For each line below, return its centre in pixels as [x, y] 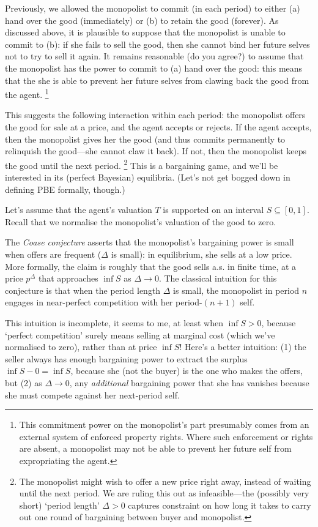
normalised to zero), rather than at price [81, 347]
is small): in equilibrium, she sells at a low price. [202, 254]
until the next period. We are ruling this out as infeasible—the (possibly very [164, 493]
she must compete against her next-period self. [92, 394]
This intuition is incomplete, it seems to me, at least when [114, 322]
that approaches [68, 278]
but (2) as [24, 382]
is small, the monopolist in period [236, 290]
